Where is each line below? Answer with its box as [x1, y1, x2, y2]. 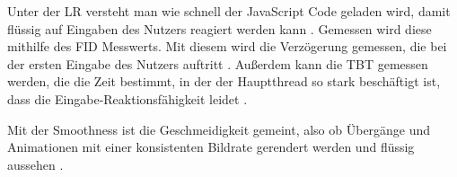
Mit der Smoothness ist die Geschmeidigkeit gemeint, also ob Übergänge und [7, 119, 431, 138]
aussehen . [7, 155, 64, 173]
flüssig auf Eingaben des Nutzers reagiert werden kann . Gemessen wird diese [7, 19, 432, 38]
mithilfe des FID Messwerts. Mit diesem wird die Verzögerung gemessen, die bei [7, 37, 447, 56]
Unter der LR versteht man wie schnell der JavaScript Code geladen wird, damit [7, 2, 451, 20]
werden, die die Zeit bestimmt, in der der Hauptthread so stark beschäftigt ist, [7, 72, 441, 91]
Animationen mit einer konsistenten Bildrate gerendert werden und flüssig [7, 137, 415, 156]
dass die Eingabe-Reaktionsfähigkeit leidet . [7, 89, 248, 108]
